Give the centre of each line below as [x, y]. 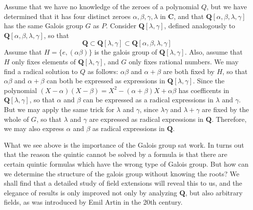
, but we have [227, 6]
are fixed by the [225, 109]
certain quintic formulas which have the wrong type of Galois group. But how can [126, 163]
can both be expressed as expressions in [106, 81]
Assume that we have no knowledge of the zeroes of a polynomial [102, 6]
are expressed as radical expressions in [146, 119]
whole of [16, 119]
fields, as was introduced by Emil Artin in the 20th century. [93, 202]
